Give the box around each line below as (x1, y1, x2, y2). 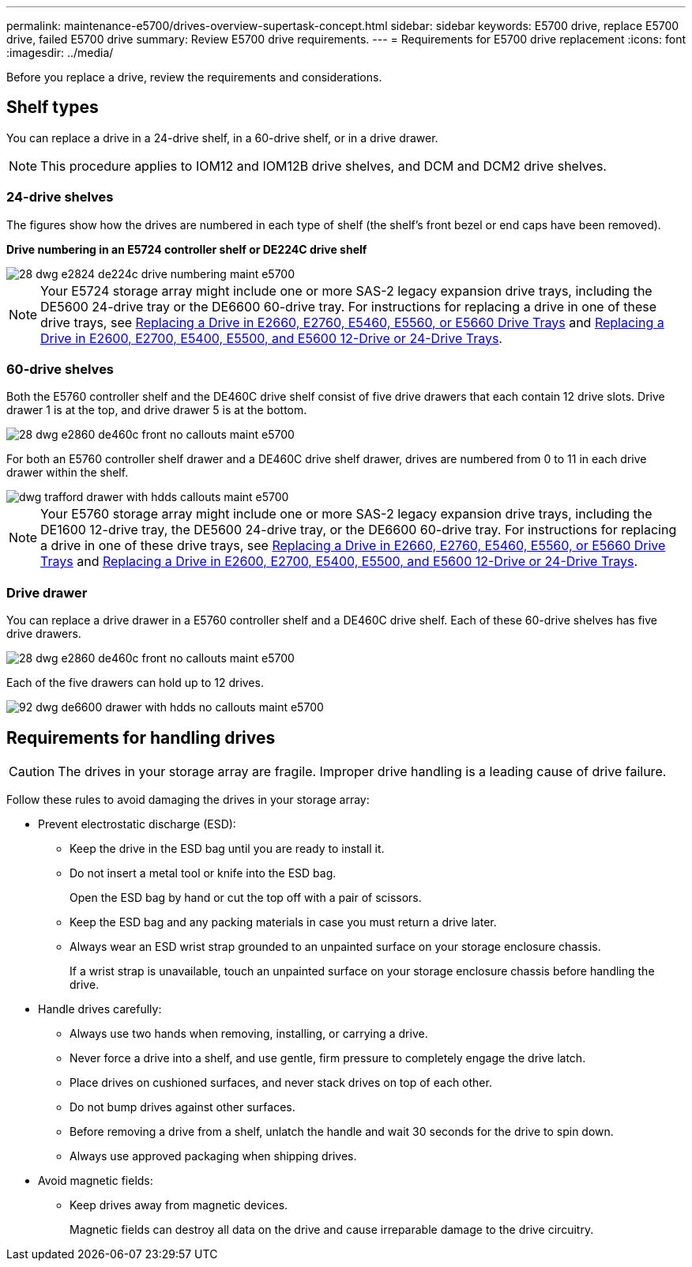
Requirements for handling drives (6, 727, 276, 748)
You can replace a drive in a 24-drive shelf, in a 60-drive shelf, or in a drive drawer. (6, 130, 438, 145)
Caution (9, 763, 55, 779)
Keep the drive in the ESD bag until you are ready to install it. (70, 841, 385, 855)
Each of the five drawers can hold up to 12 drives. (6, 676, 264, 690)
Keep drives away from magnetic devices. (70, 1197, 288, 1212)
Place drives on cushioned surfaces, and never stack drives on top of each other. (70, 1075, 492, 1089)
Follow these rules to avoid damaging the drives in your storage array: (6, 792, 370, 806)
